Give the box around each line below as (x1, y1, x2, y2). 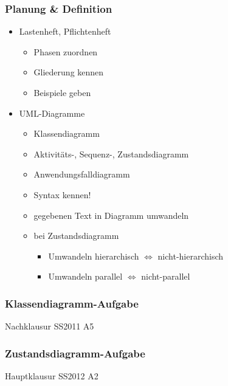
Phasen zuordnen (33, 45, 98, 58)
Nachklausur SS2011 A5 (5, 320, 94, 333)
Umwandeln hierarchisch (48, 249, 139, 262)
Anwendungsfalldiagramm (33, 168, 130, 181)
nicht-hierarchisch (157, 249, 224, 262)
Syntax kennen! (33, 188, 91, 201)
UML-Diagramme (19, 106, 85, 119)
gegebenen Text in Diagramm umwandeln (33, 209, 189, 221)
